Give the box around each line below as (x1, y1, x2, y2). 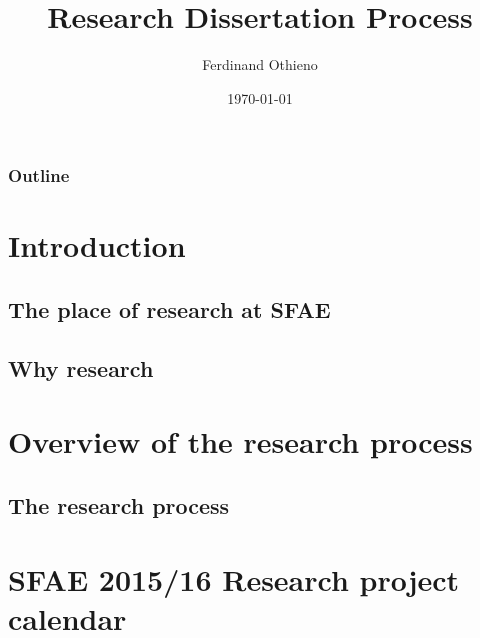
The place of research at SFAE (8, 294, 331, 324)
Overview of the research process (8, 421, 473, 462)
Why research (8, 352, 154, 383)
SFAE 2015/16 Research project (8, 558, 460, 599)
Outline (8, 163, 70, 188)
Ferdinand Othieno (202, 54, 318, 75)
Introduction (8, 225, 186, 266)
